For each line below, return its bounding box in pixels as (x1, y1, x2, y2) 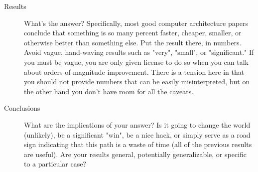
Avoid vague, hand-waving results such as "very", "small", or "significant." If (24, 47, 254, 57)
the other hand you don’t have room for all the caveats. (24, 86, 194, 96)
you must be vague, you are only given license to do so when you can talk (24, 56, 249, 67)
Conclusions (4, 103, 40, 113)
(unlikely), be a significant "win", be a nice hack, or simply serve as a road (24, 129, 251, 140)
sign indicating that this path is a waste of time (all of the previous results (24, 139, 252, 150)
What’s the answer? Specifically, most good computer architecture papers (24, 17, 249, 28)
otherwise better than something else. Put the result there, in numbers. (24, 37, 242, 47)
